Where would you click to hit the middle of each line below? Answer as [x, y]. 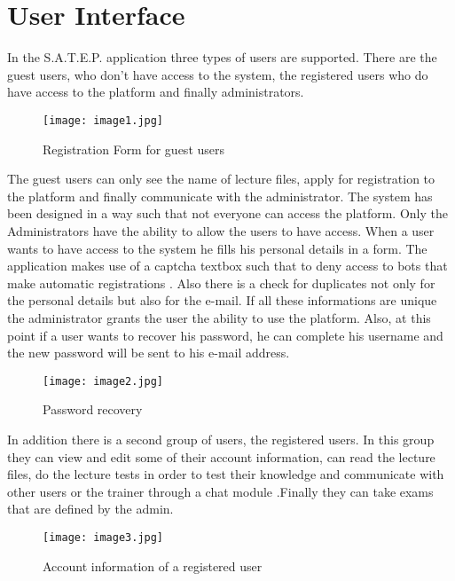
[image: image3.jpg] [103, 537]
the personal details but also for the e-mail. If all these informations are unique [222, 300]
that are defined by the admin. [90, 509]
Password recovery [93, 409]
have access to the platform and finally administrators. [156, 92]
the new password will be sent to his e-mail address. [149, 353]
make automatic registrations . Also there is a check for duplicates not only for [221, 283]
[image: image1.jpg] [103, 120]
